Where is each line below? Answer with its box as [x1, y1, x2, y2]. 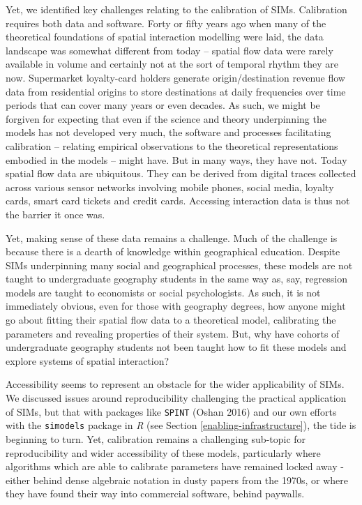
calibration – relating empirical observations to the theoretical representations [6, 138, 338, 153]
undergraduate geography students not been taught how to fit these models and [6, 340, 347, 354]
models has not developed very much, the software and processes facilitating [6, 125, 331, 140]
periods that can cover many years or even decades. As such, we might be [6, 98, 320, 112]
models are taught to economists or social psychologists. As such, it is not [6, 285, 321, 299]
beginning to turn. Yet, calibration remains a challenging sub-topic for [6, 431, 306, 446]
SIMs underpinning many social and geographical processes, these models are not [6, 257, 353, 272]
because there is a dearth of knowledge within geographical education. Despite [6, 244, 340, 259]
